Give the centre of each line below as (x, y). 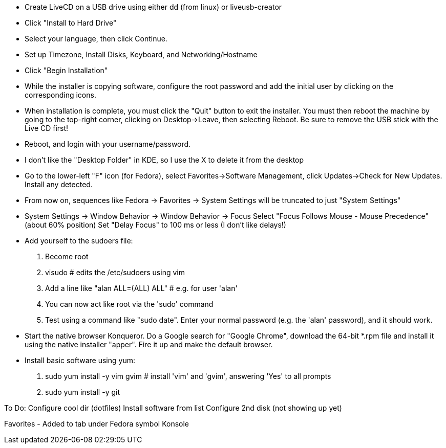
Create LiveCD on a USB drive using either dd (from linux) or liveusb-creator (153, 7)
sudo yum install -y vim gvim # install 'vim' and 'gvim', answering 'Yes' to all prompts (188, 376)
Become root (67, 256)
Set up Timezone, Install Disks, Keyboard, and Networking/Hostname (141, 54)
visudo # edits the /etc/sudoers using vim (115, 272)
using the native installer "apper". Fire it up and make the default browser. (149, 344)
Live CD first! (47, 128)
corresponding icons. (60, 95)
